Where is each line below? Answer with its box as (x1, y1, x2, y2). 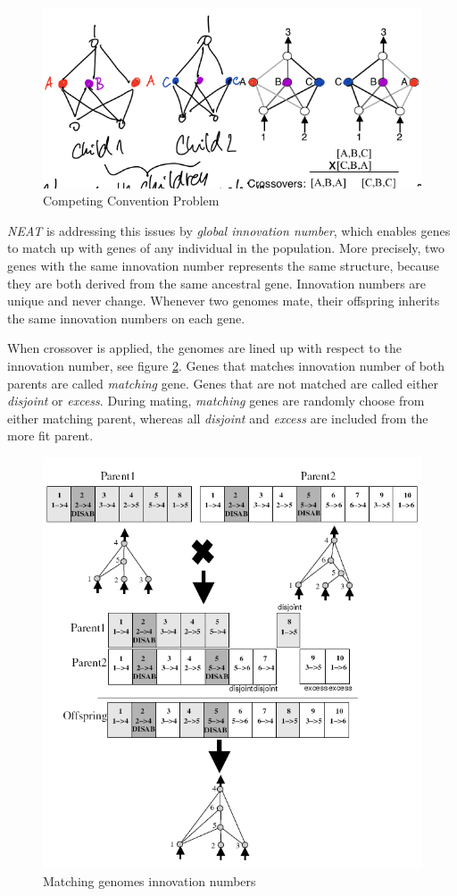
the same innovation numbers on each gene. (7, 308, 245, 327)
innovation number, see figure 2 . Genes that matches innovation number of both (7, 356, 445, 374)
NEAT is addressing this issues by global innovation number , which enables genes (7, 221, 451, 239)
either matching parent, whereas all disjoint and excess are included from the (7, 408, 428, 427)
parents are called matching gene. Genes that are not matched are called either (7, 373, 438, 392)
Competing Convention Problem (43, 191, 220, 210)
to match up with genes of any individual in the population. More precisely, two (7, 239, 445, 257)
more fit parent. (7, 426, 94, 445)
